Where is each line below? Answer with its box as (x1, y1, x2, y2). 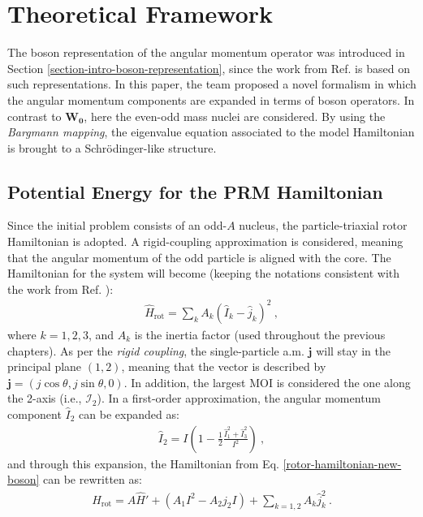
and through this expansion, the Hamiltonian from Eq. (7, 455, 279, 472)
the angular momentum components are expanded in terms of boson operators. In (7, 91, 415, 108)
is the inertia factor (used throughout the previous (134, 325, 386, 343)
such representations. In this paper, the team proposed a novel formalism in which (7, 75, 417, 93)
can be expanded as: (79, 405, 179, 422)
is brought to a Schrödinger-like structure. (7, 139, 217, 156)
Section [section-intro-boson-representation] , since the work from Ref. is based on (7, 59, 410, 76)
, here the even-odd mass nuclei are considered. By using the (84, 107, 386, 124)
